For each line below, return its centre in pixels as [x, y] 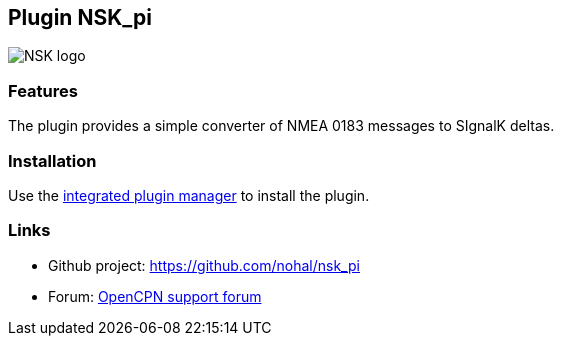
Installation [52, 160]
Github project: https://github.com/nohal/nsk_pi [204, 265]
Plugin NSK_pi [80, 17]
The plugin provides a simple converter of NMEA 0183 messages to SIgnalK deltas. [281, 126]
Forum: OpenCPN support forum [155, 296]
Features [43, 90]
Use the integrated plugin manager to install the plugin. [189, 195]
